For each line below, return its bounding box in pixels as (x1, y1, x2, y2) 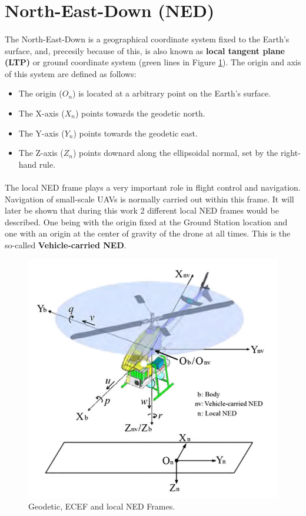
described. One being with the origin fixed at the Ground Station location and (5, 215, 288, 228)
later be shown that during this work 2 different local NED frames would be (5, 204, 279, 217)
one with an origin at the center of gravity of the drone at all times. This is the (5, 227, 291, 239)
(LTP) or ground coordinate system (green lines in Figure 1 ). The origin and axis (5, 56, 301, 68)
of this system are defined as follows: (5, 67, 137, 79)
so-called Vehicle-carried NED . (5, 238, 127, 251)
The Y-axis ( (18, 126, 65, 139)
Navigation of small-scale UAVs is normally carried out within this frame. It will (5, 192, 294, 205)
